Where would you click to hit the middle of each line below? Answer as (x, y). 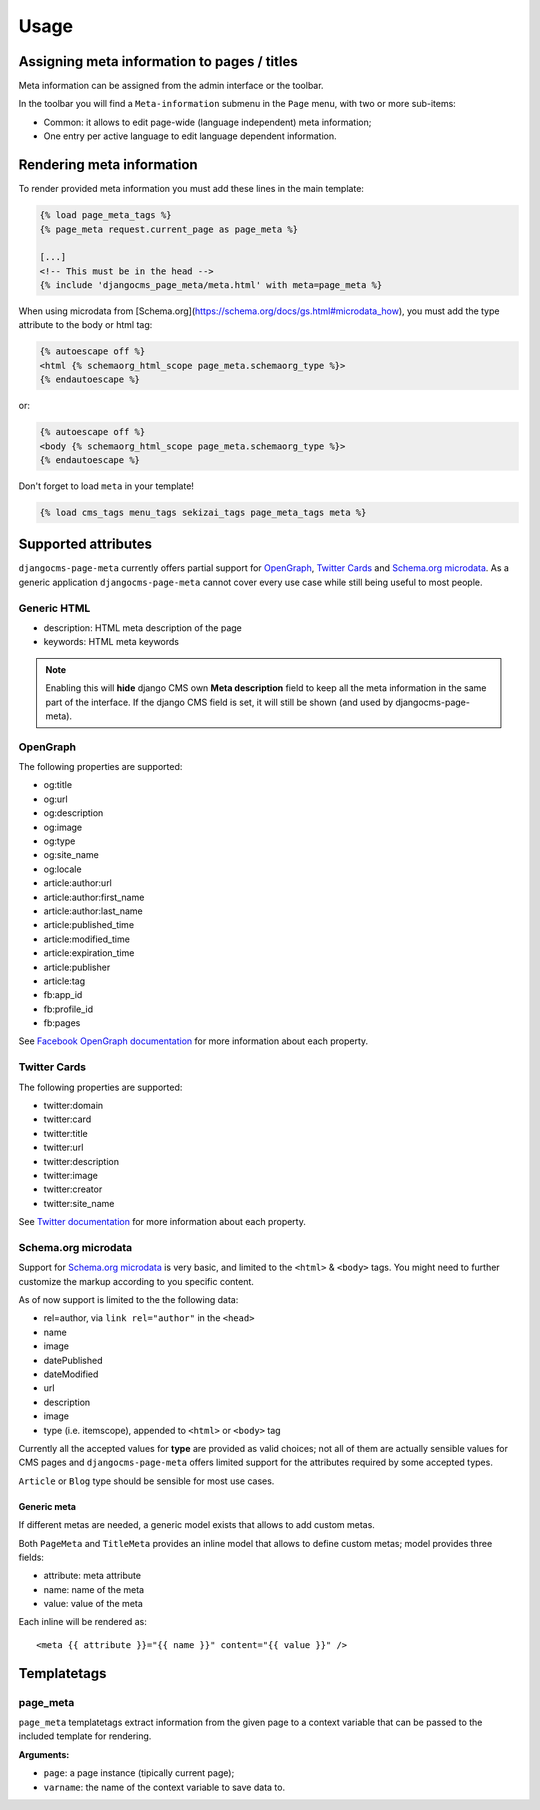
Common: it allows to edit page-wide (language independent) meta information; (207, 122)
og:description (73, 813)
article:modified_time (86, 939)
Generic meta (47, 1506)
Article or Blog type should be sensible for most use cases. (146, 1481)
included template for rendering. (85, 1736)
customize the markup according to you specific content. (136, 1281)
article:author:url (77, 883)
